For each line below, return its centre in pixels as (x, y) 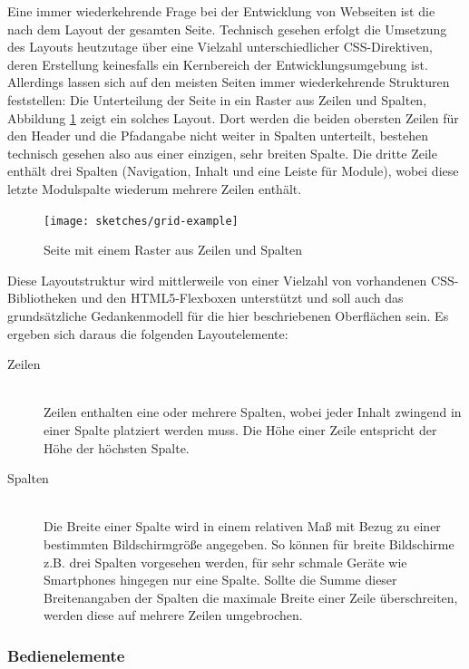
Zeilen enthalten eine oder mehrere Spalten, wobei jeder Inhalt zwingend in (253, 412)
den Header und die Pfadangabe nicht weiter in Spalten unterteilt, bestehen (218, 136)
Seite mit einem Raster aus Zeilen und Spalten (173, 250)
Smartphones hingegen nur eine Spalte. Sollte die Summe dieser (220, 580)
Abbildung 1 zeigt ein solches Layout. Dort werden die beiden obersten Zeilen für (233, 117)
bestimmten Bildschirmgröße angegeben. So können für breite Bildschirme (249, 543)
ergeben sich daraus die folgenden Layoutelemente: (148, 333)
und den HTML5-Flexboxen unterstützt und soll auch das (242, 298)
